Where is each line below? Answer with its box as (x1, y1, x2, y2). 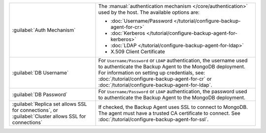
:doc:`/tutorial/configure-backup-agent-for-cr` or (98, 76, 212, 82)
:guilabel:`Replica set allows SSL (12, 101, 87, 107)
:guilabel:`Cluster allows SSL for (12, 113, 86, 120)
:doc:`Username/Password (110, 18, 172, 24)
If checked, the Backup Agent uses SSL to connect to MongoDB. (98, 104, 248, 110)
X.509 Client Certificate (110, 48, 165, 55)
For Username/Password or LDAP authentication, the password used (98, 88, 247, 95)
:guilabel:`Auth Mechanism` (12, 27, 76, 33)
